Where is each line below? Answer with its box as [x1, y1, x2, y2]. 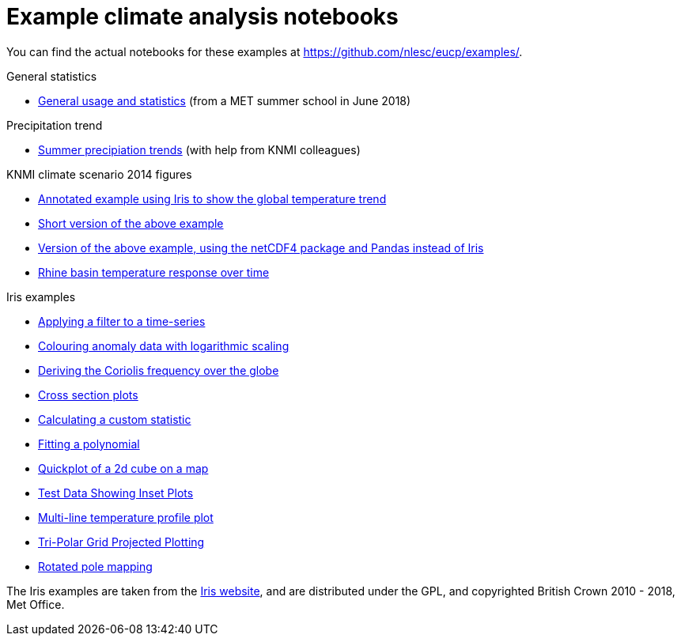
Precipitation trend [6, 118, 103, 132]
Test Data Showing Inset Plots [38, 485, 194, 500]
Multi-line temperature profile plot [38, 510, 214, 524]
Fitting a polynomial [38, 436, 140, 451]
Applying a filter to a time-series [38, 314, 206, 328]
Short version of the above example [38, 216, 224, 230]
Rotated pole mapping [38, 559, 153, 573]
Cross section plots [38, 387, 138, 402]
